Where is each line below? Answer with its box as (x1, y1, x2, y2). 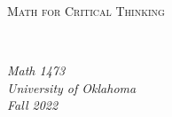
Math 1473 (7, 61, 66, 80)
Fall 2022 (7, 96, 59, 114)
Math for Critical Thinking (7, 2, 165, 19)
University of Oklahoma (7, 78, 137, 97)
